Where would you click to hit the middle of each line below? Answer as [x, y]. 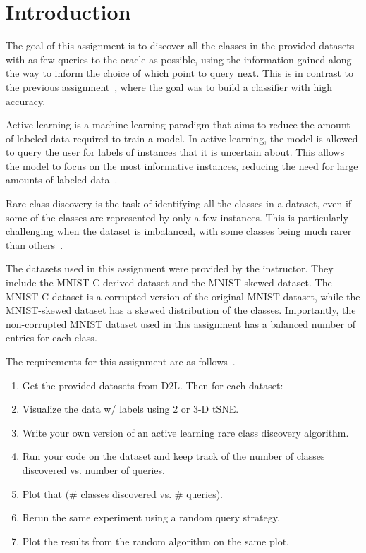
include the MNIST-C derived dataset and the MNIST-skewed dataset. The [169, 282]
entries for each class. [51, 338]
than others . [35, 244]
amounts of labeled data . [62, 180]
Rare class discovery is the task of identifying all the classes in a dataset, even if [179, 203]
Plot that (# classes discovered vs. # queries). [122, 493]
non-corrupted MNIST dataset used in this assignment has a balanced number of [181, 323]
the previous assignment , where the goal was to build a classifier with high [169, 86]
